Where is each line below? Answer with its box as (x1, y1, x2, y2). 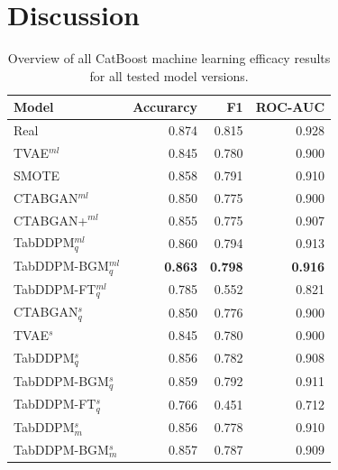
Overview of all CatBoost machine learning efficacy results (7, 49, 331, 68)
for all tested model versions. (89, 66, 249, 85)
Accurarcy (132, 97, 197, 116)
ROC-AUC (255, 97, 325, 116)
